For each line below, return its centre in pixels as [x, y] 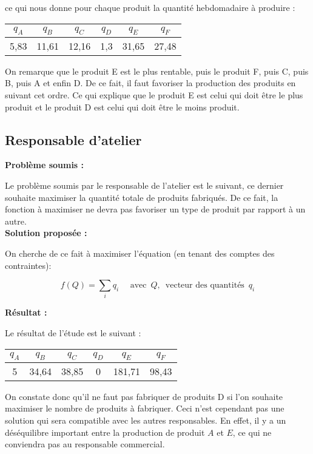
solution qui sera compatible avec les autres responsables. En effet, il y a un [146, 420]
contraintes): [28, 265]
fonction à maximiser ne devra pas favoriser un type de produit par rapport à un [155, 209]
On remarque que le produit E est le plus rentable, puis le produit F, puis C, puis [157, 71]
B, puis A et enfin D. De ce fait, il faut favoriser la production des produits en [150, 83]
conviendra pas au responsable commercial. [85, 444]
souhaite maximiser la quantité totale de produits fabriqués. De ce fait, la [142, 197]
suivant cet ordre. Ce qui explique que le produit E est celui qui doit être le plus [154, 94]
